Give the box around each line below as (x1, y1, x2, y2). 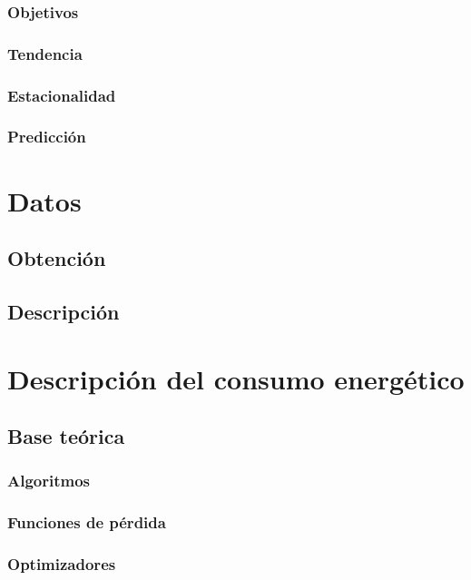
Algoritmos (7, 469, 91, 492)
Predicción (7, 125, 86, 148)
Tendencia (7, 42, 83, 64)
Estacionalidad (7, 84, 116, 106)
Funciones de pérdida (7, 511, 166, 534)
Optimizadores (7, 553, 116, 575)
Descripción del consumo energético (7, 359, 465, 397)
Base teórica (7, 422, 125, 450)
